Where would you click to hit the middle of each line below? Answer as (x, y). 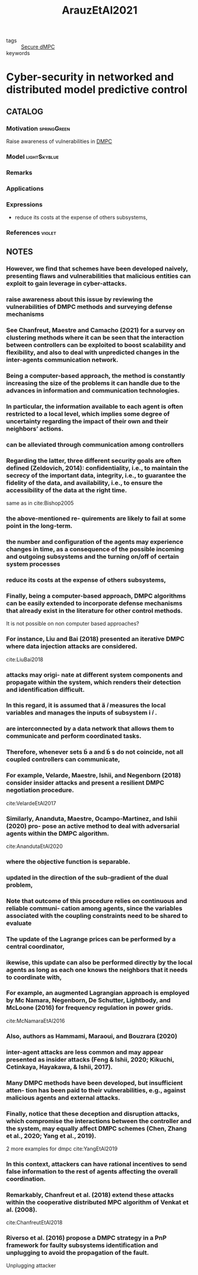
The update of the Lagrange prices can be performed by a (91, 939)
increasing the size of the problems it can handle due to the (93, 383)
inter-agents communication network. (62, 360)
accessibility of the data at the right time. (67, 490)
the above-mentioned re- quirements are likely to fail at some (96, 518)
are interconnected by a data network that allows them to (90, 729)
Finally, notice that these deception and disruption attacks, (93, 1114)
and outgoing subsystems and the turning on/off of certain (92, 557)
